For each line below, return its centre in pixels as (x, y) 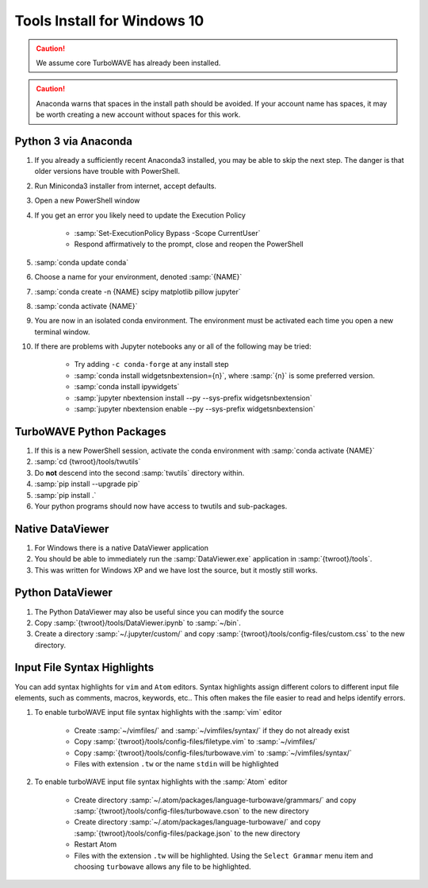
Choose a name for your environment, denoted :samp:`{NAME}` (138, 277)
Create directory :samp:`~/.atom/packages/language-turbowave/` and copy (197, 822)
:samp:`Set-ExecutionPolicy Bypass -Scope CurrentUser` (167, 233)
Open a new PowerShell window (87, 201)
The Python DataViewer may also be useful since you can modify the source (159, 612)
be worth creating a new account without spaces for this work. (138, 114)
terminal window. (62, 332)
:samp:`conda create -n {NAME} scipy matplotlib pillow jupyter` (138, 291)
